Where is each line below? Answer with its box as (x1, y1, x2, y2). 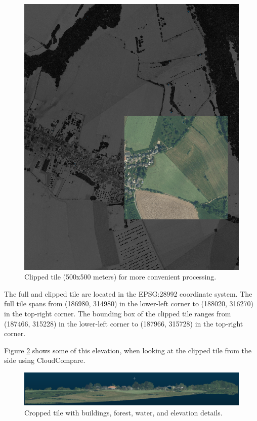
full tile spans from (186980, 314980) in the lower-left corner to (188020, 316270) (4, 298, 254, 309)
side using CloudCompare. (4, 355, 85, 365)
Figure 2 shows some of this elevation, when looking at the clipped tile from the (4, 345, 252, 355)
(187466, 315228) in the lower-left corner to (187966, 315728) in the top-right (4, 318, 243, 329)
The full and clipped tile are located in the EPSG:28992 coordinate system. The (4, 288, 252, 299)
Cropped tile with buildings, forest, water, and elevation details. (24, 407, 223, 417)
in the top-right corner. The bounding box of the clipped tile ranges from (4, 308, 231, 318)
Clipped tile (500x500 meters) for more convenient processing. (24, 271, 217, 282)
